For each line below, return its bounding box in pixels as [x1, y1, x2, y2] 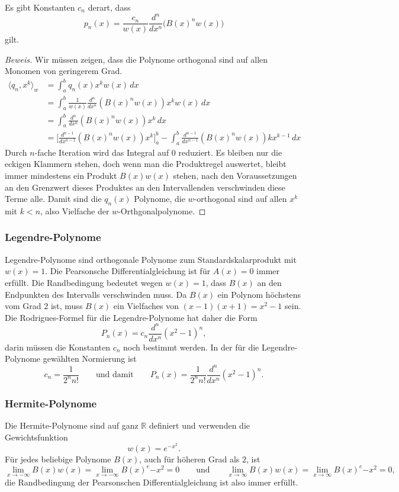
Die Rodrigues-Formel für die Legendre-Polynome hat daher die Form [5, 311, 258, 323]
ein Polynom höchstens [217, 288, 301, 300]
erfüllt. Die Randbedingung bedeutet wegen [5, 276, 163, 288]
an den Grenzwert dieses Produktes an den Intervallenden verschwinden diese [5, 181, 285, 193]
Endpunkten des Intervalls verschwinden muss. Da [5, 288, 187, 300]
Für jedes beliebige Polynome [5, 453, 111, 465]
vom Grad [5, 300, 41, 312]
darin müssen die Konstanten [5, 340, 110, 353]
